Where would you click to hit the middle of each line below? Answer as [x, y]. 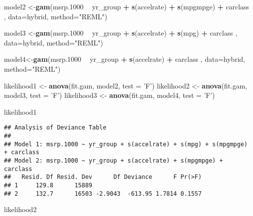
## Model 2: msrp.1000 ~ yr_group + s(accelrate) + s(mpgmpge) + [113, 160]
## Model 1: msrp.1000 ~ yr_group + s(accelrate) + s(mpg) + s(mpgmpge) [126, 144]
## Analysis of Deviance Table [55, 128]
